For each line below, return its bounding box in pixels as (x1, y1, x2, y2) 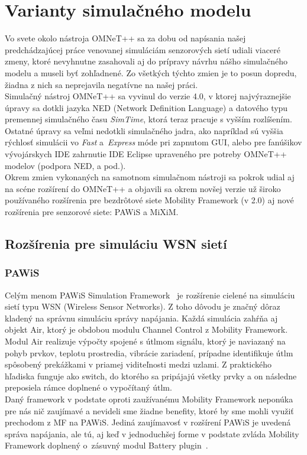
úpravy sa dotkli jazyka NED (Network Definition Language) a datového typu (5, 101, 288, 113)
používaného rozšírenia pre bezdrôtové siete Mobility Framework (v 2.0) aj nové (5, 194, 294, 206)
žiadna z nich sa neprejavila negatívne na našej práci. (5, 78, 198, 90)
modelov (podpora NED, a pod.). (5, 159, 126, 171)
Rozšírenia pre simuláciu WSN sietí (5, 235, 227, 253)
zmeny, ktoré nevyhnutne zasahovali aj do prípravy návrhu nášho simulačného (5, 55, 287, 67)
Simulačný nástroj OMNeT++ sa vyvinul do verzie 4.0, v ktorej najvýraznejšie (5, 90, 291, 102)
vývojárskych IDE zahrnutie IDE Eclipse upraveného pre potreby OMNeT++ (5, 148, 287, 160)
